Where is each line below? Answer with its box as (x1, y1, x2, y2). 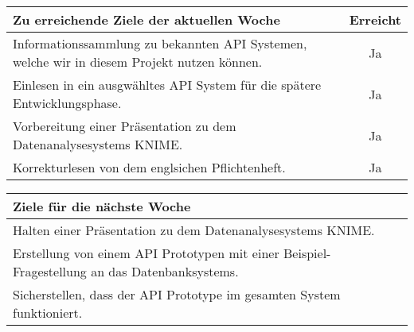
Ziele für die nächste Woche (13, 197, 191, 215)
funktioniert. (13, 303, 83, 322)
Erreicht (349, 10, 401, 29)
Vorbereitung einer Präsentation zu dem (13, 117, 236, 135)
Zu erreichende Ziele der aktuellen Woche (13, 10, 280, 29)
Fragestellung (13, 262, 87, 280)
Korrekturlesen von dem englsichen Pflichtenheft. (13, 158, 286, 176)
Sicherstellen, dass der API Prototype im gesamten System (13, 285, 341, 303)
